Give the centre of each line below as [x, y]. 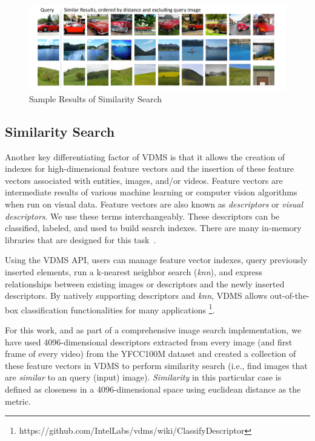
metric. [18, 401]
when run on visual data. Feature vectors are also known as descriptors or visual [154, 204]
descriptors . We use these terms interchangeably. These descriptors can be [142, 216]
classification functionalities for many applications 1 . [118, 309]
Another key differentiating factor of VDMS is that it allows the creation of [145, 156]
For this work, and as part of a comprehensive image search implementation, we [153, 329]
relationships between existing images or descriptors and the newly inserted [145, 283]
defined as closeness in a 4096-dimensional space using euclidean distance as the [153, 389]
